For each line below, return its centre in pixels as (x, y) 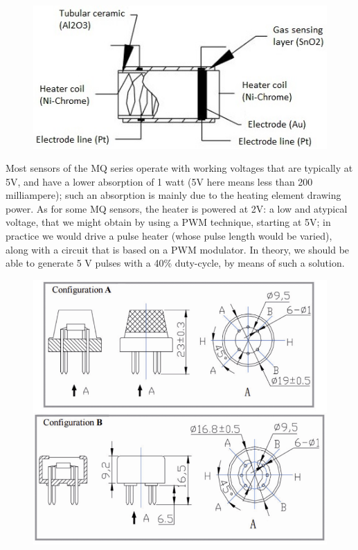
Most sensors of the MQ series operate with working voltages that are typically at (179, 168)
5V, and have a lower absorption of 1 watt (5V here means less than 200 (159, 181)
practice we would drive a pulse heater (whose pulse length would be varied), (169, 236)
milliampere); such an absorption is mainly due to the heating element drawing (173, 195)
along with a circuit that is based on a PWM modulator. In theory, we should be (178, 249)
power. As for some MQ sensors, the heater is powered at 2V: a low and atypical (177, 208)
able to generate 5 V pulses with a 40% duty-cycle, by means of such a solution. (175, 263)
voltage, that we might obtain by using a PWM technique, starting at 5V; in (168, 222)
